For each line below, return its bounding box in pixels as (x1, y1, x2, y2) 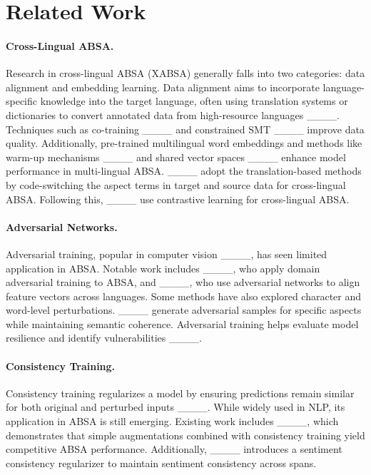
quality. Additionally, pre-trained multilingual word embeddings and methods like (6, 136, 362, 150)
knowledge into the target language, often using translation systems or (40, 93, 348, 108)
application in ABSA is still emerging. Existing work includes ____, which (6, 414, 339, 429)
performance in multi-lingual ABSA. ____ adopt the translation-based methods (6, 163, 362, 178)
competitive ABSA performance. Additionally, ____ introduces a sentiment (6, 441, 342, 456)
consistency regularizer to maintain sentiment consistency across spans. (6, 455, 317, 470)
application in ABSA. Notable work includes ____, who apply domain (6, 260, 320, 275)
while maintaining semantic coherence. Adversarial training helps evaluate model (6, 316, 359, 331)
